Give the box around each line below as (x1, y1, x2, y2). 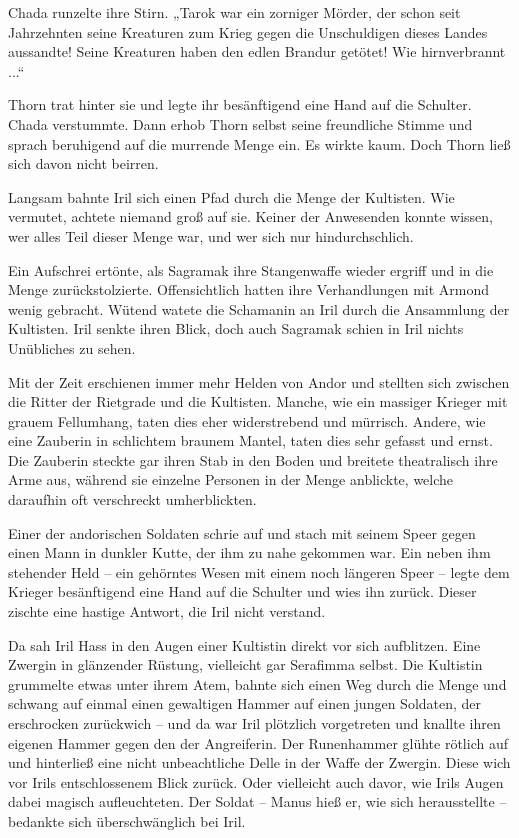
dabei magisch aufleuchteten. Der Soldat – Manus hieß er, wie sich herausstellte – (8, 791, 507, 812)
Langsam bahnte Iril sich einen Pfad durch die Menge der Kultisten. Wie (8, 186, 455, 207)
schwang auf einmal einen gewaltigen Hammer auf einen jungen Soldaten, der (8, 693, 482, 714)
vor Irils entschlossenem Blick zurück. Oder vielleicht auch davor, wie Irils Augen (8, 771, 504, 792)
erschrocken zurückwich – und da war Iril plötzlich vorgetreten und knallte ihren (8, 713, 501, 733)
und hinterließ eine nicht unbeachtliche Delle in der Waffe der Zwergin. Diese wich (8, 752, 511, 773)
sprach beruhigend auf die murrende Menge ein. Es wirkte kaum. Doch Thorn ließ (8, 133, 511, 154)
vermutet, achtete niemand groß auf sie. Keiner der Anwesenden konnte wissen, (8, 206, 493, 227)
